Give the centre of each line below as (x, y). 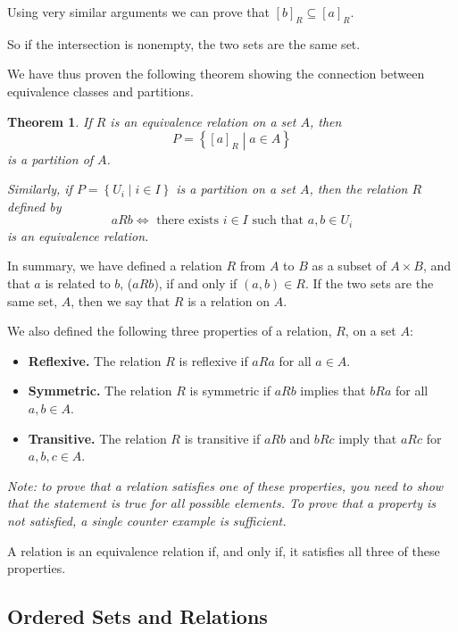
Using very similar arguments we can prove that (138, 12)
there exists (188, 221)
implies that (333, 391)
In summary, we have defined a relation (115, 266)
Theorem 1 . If (50, 121)
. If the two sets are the (369, 283)
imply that (368, 438)
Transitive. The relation (97, 438)
